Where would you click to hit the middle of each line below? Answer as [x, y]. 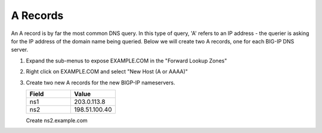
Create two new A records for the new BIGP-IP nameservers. [100, 83]
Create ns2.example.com [57, 120]
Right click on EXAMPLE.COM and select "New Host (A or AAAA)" [107, 72]
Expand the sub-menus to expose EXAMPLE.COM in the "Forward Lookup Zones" [126, 61]
